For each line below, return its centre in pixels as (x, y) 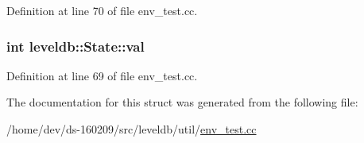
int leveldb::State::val (76, 46)
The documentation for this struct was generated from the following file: (182, 102)
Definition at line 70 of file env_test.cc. (102, 10)
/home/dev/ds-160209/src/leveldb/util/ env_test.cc (132, 129)
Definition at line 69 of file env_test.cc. (102, 75)
